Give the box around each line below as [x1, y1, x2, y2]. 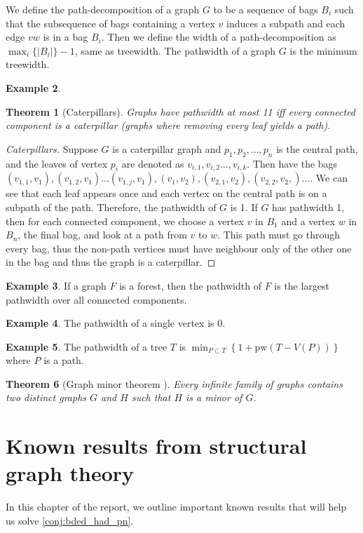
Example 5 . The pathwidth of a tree [6, 339, 167, 353]
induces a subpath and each [226, 15, 345, 30]
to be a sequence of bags [213, 2, 318, 16]
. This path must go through [217, 227, 340, 242]
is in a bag [43, 29, 88, 44]
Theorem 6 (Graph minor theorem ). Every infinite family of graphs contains [6, 376, 343, 391]
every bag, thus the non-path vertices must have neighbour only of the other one [6, 241, 352, 255]
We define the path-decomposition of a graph [6, 2, 200, 16]
